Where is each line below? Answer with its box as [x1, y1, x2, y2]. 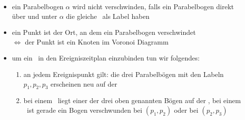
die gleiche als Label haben [66, 11, 150, 21]
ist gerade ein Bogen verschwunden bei [27, 105, 142, 115]
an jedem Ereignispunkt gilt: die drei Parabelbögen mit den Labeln [23, 69, 224, 79]
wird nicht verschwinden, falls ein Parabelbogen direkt [72, 1, 234, 11]
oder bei [174, 105, 198, 115]
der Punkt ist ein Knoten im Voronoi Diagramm [25, 36, 169, 46]
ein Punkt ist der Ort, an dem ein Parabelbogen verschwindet [12, 27, 196, 37]
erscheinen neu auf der [50, 78, 117, 89]
